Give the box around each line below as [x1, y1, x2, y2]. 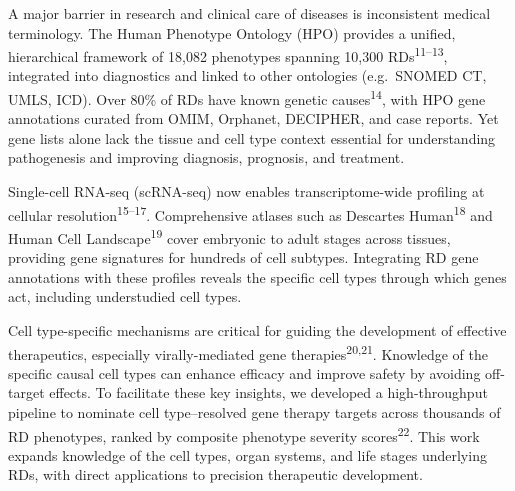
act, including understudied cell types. [8, 286, 242, 307]
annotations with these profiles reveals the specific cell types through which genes [8, 266, 507, 287]
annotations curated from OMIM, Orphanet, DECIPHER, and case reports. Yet [8, 108, 499, 129]
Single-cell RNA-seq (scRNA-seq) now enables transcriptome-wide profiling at [8, 181, 485, 202]
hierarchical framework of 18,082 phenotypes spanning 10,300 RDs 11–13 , [8, 43, 448, 66]
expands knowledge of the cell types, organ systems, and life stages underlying [8, 444, 487, 465]
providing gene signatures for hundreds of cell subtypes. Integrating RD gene [8, 247, 479, 268]
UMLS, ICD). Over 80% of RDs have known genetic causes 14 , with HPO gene [8, 86, 486, 109]
